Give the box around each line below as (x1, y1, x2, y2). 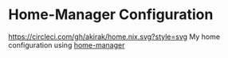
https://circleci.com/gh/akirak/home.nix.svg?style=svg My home (8, 32, 221, 41)
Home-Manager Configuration (8, 6, 214, 24)
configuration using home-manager (8, 40, 125, 49)
